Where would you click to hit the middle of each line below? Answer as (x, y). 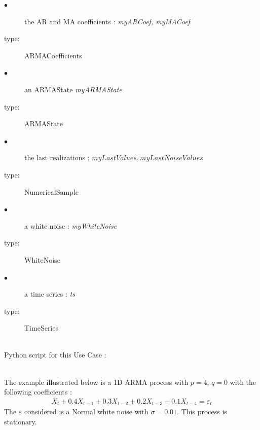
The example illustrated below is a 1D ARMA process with (96, 382)
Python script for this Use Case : (55, 355)
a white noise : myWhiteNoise (71, 225)
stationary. (21, 421)
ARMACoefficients (53, 55)
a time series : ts (50, 294)
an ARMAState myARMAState (73, 89)
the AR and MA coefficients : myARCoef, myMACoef (107, 21)
